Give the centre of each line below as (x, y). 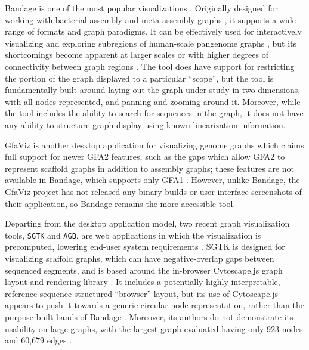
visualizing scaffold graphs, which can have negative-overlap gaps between (140, 258)
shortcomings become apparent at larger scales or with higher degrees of (137, 55)
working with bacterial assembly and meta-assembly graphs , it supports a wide (150, 19)
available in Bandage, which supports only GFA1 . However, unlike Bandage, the (152, 180)
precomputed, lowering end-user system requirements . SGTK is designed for (145, 247)
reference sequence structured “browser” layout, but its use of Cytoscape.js (142, 293)
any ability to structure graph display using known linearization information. (145, 124)
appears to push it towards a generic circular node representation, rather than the (154, 305)
